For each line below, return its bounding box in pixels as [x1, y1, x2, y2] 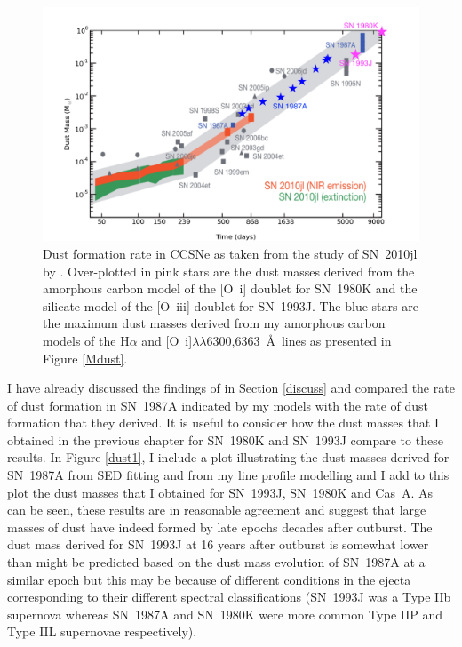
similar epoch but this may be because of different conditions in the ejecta [7, 570, 411, 588]
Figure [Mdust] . [43, 348, 128, 367]
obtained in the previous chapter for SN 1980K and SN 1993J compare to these [7, 430, 443, 449]
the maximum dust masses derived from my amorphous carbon [43, 314, 386, 332]
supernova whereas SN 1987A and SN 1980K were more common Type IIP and [7, 604, 443, 623]
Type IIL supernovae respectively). [7, 622, 197, 641]
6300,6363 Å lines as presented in [206, 331, 392, 349]
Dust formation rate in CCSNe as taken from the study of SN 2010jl [43, 244, 418, 262]
